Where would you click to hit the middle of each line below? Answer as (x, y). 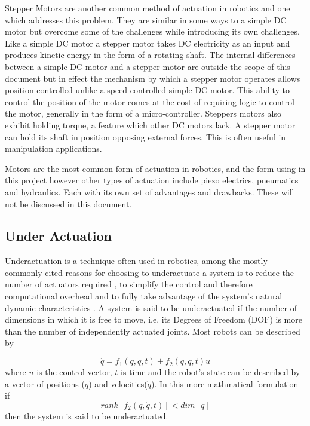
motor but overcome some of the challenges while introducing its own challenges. (152, 31)
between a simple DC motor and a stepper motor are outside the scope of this (148, 66)
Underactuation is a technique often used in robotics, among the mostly (136, 261)
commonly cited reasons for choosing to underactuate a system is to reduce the (149, 272)
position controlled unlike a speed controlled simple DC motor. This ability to (148, 90)
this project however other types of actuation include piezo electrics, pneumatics (152, 180)
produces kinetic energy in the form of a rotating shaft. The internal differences (150, 55)
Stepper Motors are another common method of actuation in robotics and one (148, 8)
